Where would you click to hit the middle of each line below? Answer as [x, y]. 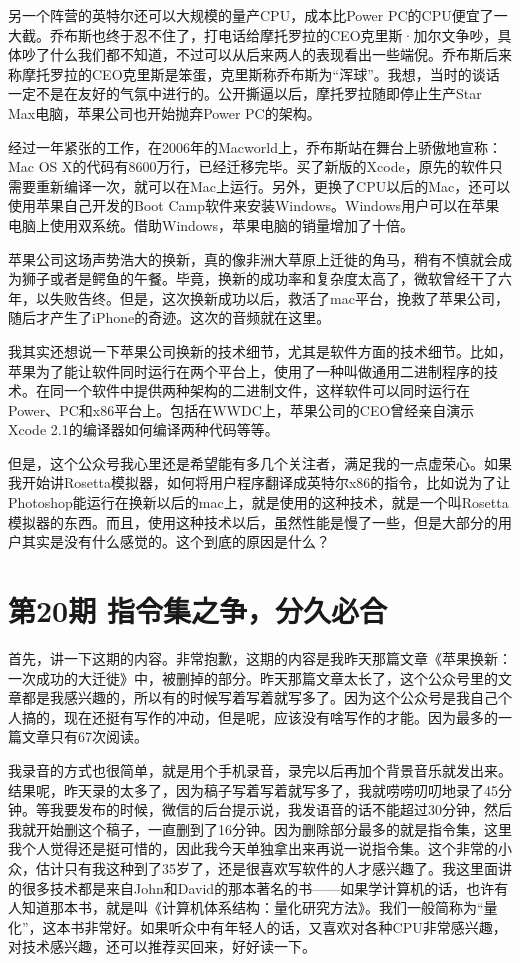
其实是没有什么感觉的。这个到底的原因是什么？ [175, 541]
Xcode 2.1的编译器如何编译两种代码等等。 [143, 429]
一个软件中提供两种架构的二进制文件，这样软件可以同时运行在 [266, 390]
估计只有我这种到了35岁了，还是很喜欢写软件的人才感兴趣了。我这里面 [266, 867]
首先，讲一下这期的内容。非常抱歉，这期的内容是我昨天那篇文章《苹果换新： [260, 657]
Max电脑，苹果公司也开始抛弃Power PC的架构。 [164, 112]
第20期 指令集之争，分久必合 [197, 610]
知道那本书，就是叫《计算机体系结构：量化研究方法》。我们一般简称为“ [252, 907]
